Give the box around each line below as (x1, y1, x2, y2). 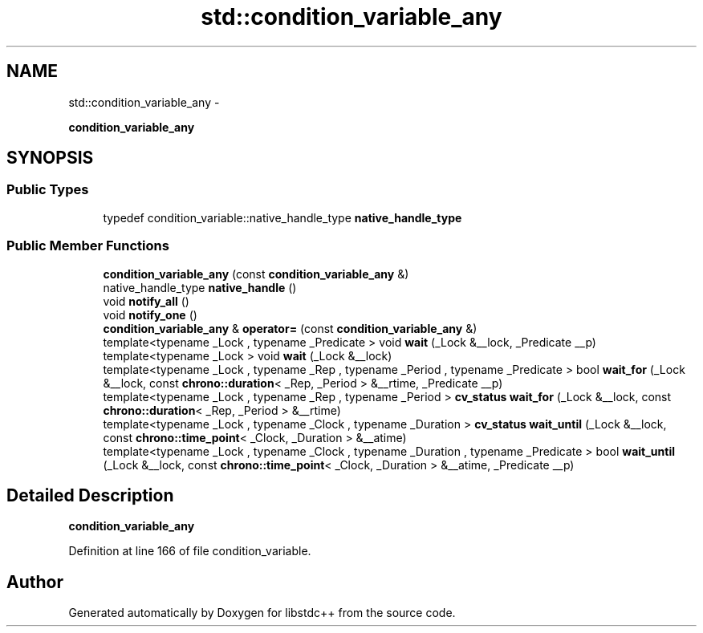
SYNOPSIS (6, 148, 94, 168)
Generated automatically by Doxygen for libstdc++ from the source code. (68, 606, 456, 620)
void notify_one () (103, 307, 197, 322)
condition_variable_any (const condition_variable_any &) (103, 266, 409, 281)
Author (6, 571, 63, 592)
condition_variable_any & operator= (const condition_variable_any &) (103, 321, 477, 335)
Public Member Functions (6, 237, 169, 254)
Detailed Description (6, 485, 174, 505)
